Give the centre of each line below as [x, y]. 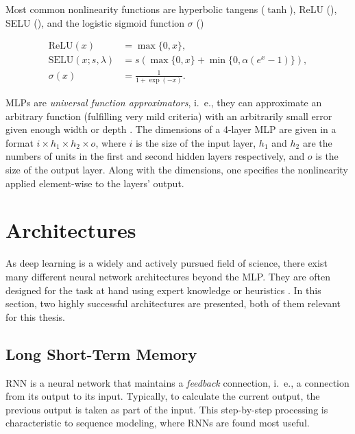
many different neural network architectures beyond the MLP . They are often [168, 276]
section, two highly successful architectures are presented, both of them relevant [173, 303]
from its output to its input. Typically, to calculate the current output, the [163, 396]
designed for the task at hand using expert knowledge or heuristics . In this [163, 290]
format [20, 142]
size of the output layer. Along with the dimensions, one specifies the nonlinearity [177, 170]
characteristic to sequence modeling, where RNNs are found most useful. [158, 423]
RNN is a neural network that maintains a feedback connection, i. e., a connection [177, 382]
